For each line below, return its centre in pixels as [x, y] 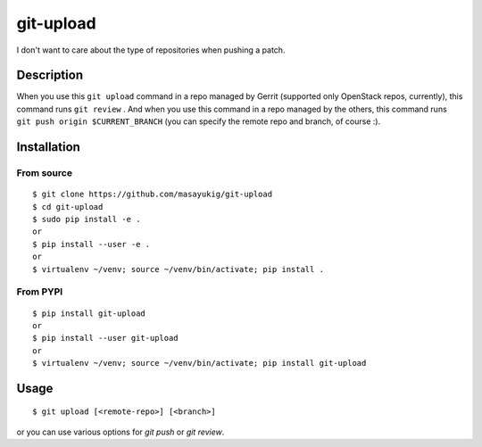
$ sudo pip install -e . [87, 219]
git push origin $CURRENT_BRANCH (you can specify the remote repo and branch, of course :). [199, 121]
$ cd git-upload [68, 207]
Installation [48, 147]
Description [50, 75]
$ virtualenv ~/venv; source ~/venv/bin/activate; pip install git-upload [199, 363]
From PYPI [40, 292]
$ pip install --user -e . [91, 244]
